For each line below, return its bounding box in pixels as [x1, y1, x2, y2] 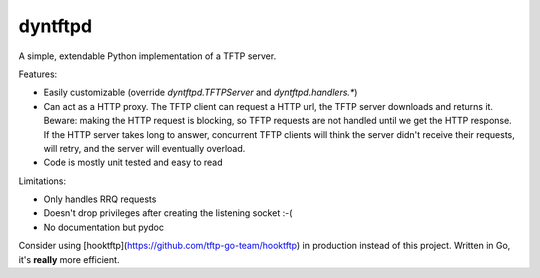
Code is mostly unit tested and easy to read [43, 156, 224, 169]
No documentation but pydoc [43, 221, 165, 233]
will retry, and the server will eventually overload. [43, 142, 246, 154]
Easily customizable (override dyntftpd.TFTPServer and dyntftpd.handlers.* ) [43, 86, 358, 99]
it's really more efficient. [18, 253, 120, 265]
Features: [18, 68, 58, 80]
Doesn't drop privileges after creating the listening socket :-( [43, 207, 293, 219]
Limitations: [18, 175, 67, 187]
